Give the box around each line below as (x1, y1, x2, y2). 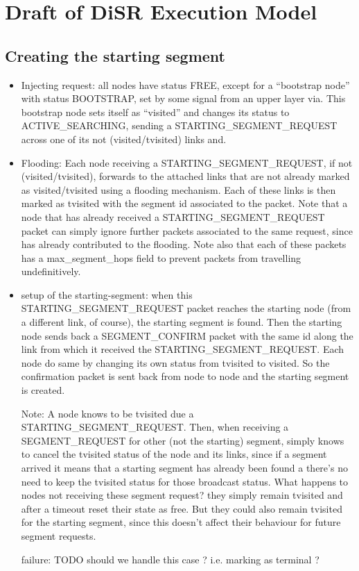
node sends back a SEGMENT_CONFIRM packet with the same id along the (21, 328, 353, 342)
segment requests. (21, 528, 96, 543)
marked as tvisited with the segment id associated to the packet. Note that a (21, 196, 348, 210)
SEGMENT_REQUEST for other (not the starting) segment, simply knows (21, 433, 344, 447)
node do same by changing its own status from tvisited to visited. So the (21, 355, 330, 370)
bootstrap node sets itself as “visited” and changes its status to (21, 104, 290, 119)
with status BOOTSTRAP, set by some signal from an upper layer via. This (21, 91, 346, 106)
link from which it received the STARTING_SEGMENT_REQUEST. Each (21, 342, 344, 356)
